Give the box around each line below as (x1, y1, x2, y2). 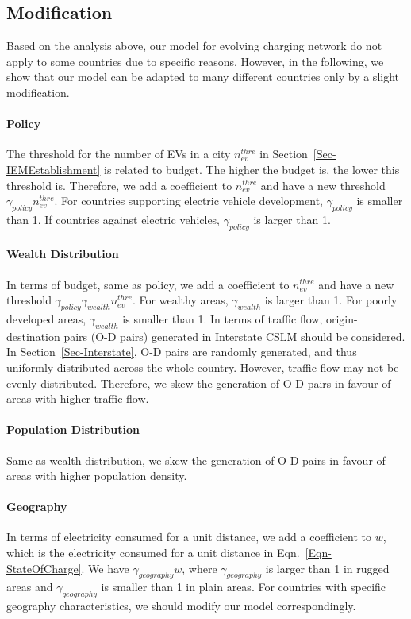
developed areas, (6, 310, 86, 327)
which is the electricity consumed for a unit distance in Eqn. (6, 544, 300, 561)
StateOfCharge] (6, 559, 82, 576)
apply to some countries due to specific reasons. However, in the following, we (6, 52, 384, 69)
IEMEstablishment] (6, 161, 101, 177)
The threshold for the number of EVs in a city (6, 145, 231, 162)
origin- (325, 310, 358, 327)
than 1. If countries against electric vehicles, (6, 211, 221, 227)
